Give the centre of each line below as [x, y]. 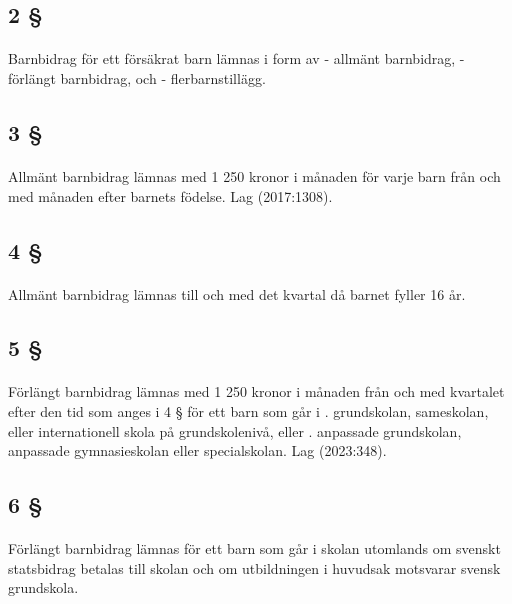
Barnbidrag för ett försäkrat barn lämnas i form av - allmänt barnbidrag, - [236, 58]
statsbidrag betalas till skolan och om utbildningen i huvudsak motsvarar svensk [254, 567]
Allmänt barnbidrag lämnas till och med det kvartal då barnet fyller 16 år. [237, 293]
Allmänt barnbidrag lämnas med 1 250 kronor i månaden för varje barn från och [254, 175]
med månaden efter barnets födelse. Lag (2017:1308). [170, 195]
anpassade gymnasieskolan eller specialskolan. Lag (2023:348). [197, 450]
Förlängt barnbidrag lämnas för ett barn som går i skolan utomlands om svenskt [254, 548]
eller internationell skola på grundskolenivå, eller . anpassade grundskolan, [235, 430]
